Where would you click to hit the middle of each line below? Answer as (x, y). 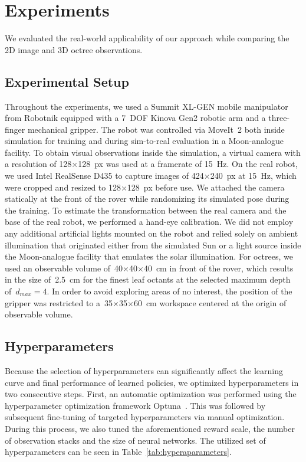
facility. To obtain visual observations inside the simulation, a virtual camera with (153, 152)
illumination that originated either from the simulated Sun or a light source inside (153, 245)
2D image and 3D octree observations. (74, 49)
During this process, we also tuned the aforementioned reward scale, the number (150, 428)
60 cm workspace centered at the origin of (210, 302)
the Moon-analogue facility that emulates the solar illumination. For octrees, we (149, 256)
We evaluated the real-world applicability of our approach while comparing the (147, 38)
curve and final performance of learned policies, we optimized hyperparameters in (152, 382)
